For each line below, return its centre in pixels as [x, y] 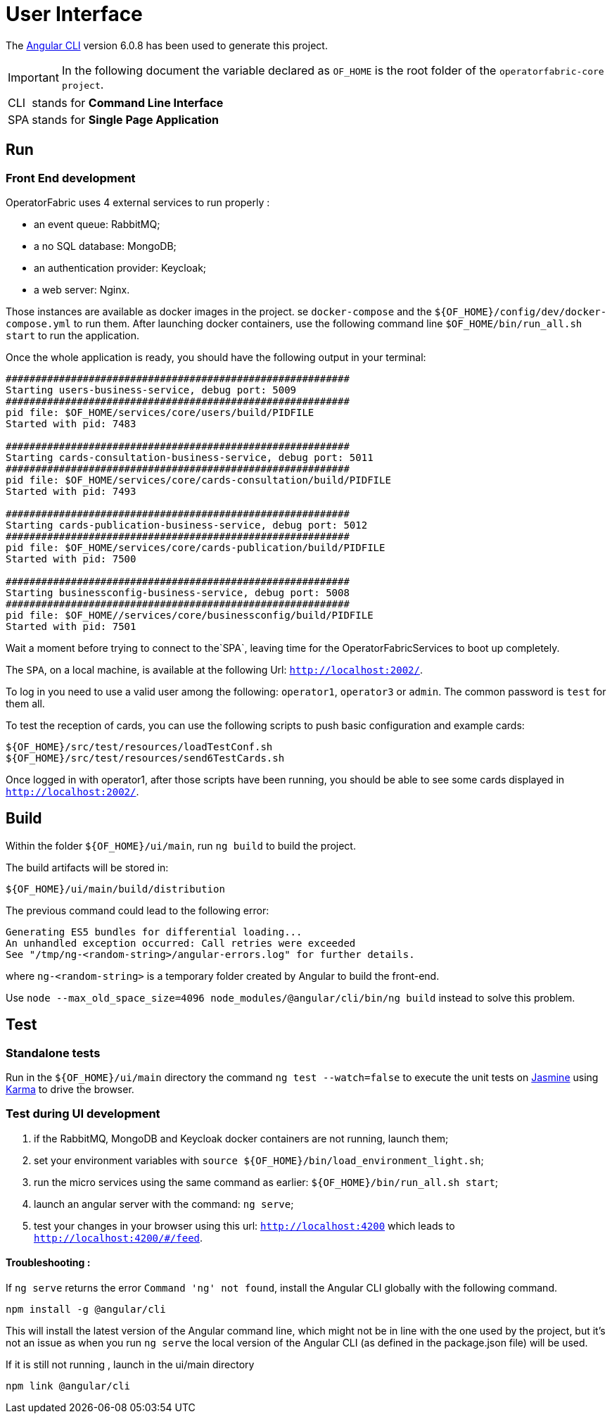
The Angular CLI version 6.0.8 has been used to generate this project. [167, 45]
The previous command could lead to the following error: [138, 910]
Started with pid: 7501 [71, 626]
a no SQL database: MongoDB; [105, 246]
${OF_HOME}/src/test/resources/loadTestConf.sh [139, 746]
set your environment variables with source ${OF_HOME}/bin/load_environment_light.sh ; [259, 1160]
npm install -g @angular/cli [86, 1309]
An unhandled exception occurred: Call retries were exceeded [181, 943]
